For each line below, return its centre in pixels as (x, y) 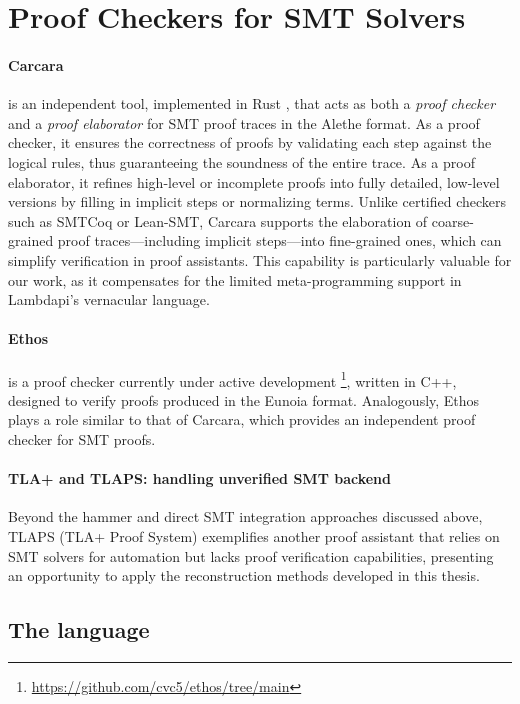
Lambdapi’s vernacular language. (109, 299)
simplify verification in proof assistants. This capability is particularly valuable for (260, 259)
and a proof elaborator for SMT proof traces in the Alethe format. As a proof (244, 122)
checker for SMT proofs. (82, 438)
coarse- (452, 220)
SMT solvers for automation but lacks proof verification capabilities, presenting (251, 555)
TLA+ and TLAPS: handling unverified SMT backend (199, 478)
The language (79, 629)
